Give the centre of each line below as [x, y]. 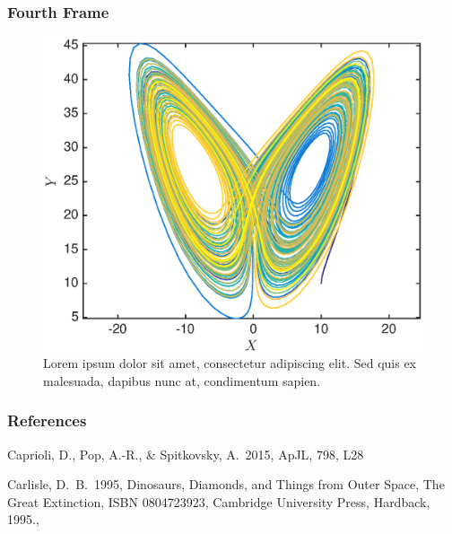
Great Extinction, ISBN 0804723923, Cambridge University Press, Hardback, [219, 501]
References [47, 420]
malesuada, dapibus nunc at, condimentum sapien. [182, 380]
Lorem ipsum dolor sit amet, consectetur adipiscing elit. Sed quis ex [230, 363]
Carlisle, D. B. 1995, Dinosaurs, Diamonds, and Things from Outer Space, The [226, 484]
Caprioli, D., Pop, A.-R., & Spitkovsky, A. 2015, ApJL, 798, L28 [186, 454]
